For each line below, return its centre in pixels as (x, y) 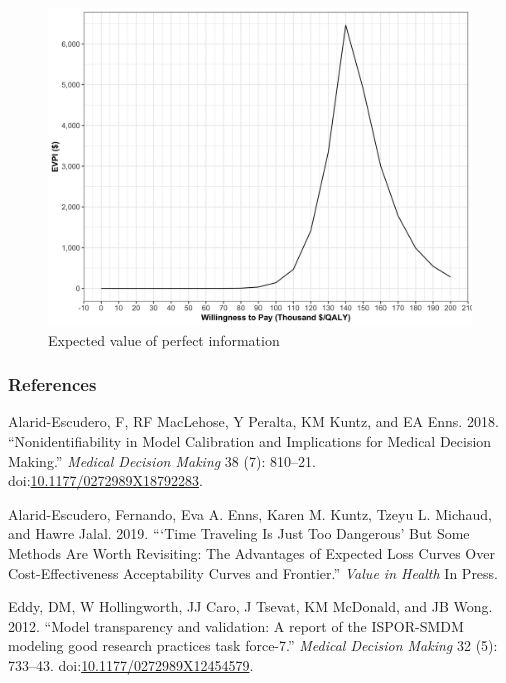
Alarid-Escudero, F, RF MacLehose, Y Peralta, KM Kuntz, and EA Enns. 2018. (253, 421)
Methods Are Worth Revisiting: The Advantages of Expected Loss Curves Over (251, 552)
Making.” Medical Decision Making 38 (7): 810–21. (162, 460)
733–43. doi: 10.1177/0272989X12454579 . (131, 664)
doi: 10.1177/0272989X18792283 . (105, 480)
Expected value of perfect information (164, 339)
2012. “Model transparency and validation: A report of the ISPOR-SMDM (236, 625)
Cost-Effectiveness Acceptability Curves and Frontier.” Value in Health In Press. (253, 572)
